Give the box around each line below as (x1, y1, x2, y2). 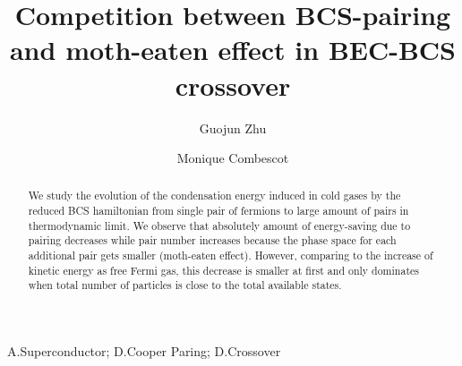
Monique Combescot (176, 149, 289, 167)
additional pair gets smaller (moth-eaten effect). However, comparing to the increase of (28, 248, 433, 263)
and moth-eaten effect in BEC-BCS (9, 31, 457, 68)
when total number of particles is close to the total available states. (28, 277, 342, 293)
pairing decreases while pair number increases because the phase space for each (28, 233, 397, 248)
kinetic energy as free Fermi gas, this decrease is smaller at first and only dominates (28, 262, 419, 277)
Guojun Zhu (199, 118, 267, 137)
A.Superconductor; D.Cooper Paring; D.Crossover (7, 342, 281, 361)
